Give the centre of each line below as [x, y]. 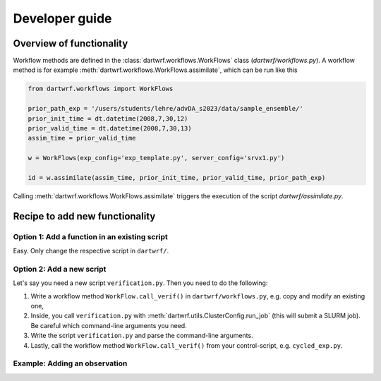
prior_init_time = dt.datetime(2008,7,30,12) [108, 119]
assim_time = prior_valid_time [82, 138]
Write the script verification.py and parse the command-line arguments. [142, 336]
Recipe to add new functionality [84, 216]
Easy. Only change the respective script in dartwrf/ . [91, 251]
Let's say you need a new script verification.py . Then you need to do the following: [140, 283]
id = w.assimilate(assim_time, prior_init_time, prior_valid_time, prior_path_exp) [177, 177]
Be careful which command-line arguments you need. [109, 325]
